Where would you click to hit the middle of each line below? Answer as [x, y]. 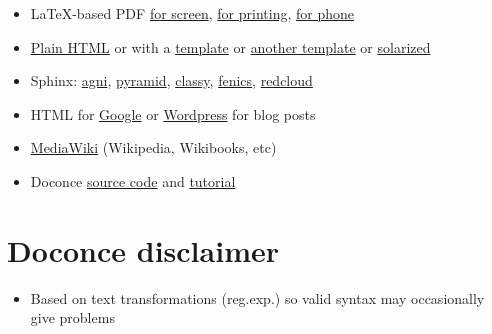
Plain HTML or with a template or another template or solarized [230, 46]
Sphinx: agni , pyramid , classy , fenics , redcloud [171, 80]
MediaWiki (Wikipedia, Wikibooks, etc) [153, 147]
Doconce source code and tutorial [133, 180]
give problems [72, 317]
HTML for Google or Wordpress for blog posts [173, 113]
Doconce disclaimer [143, 249]
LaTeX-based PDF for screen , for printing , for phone [192, 13]
